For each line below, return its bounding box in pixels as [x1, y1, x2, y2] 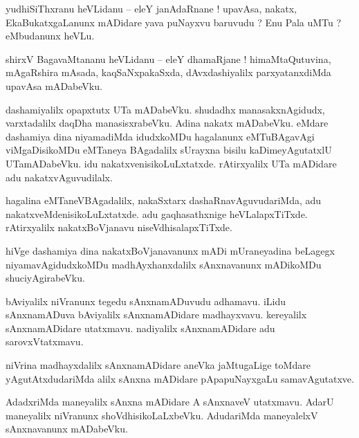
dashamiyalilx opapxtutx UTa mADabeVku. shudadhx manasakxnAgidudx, [6, 102, 325, 116]
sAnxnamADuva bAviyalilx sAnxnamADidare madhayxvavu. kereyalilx [6, 307, 307, 322]
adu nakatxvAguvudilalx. [6, 170, 113, 184]
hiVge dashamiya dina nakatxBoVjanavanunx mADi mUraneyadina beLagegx [6, 243, 335, 257]
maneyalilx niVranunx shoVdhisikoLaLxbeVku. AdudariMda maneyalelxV [6, 408, 318, 422]
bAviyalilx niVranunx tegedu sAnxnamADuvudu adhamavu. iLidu [6, 293, 286, 308]
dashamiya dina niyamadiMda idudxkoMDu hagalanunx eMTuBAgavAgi [6, 129, 315, 143]
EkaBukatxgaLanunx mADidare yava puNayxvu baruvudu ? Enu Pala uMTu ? [6, 15, 342, 29]
